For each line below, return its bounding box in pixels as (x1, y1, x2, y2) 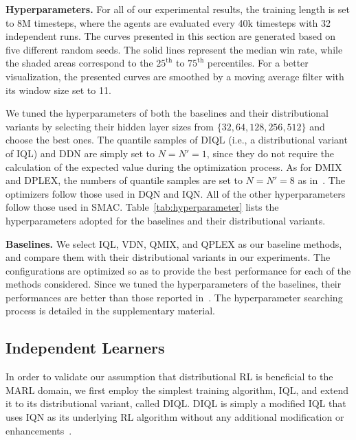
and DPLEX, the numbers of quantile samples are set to (5, 173, 243, 187)
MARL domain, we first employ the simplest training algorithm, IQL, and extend (5, 382, 349, 397)
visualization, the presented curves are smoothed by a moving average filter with (5, 69, 344, 83)
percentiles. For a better (207, 56, 309, 70)
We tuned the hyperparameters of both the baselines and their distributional (5, 106, 329, 120)
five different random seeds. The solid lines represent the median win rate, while (5, 42, 343, 56)
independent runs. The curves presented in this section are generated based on (5, 29, 336, 43)
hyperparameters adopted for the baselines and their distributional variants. (5, 213, 326, 227)
